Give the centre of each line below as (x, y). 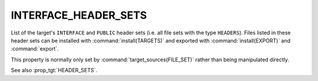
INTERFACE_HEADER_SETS (79, 15)
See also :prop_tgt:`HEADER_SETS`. (54, 71)
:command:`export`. (35, 49)
